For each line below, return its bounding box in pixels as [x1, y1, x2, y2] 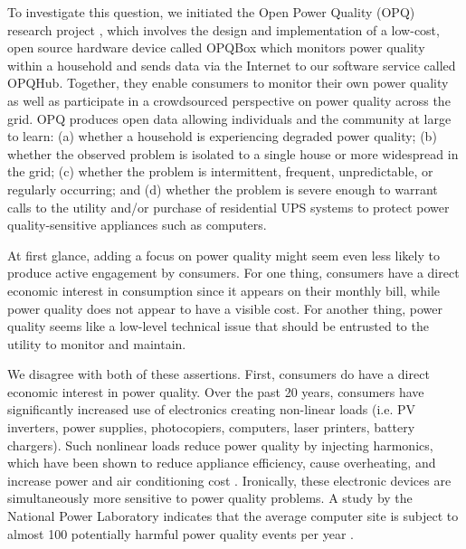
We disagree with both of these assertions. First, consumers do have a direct [7, 364, 430, 383]
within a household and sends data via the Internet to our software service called [7, 55, 456, 74]
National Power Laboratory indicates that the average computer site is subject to [7, 506, 459, 525]
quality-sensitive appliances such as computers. [7, 215, 267, 234]
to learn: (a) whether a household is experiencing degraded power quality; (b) [7, 127, 437, 146]
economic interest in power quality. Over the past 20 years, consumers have [7, 382, 424, 401]
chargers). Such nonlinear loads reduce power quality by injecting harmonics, [7, 435, 433, 454]
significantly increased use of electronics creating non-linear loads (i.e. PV [7, 400, 416, 419]
